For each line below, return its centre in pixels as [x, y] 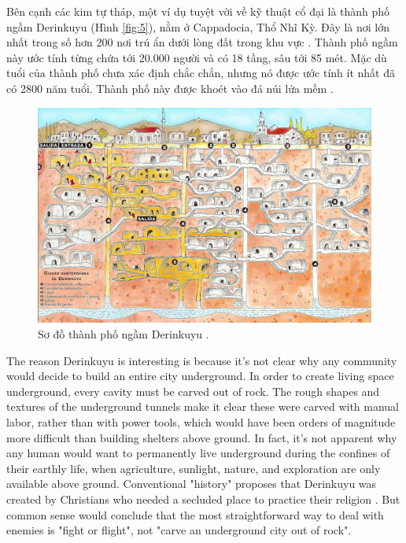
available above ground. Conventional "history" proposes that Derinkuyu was [192, 484]
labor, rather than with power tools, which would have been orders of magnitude [201, 422]
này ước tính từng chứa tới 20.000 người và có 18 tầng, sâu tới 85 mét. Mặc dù [197, 57]
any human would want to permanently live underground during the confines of [198, 453]
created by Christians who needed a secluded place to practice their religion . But [203, 499]
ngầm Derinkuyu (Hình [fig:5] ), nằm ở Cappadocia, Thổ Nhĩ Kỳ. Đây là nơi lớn [198, 26]
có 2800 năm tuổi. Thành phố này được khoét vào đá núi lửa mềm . [170, 88]
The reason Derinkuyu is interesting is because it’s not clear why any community [202, 360]
